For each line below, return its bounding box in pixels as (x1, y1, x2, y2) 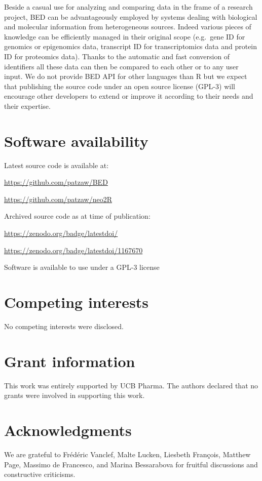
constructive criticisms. (4, 469, 76, 479)
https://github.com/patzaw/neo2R (4, 193, 113, 204)
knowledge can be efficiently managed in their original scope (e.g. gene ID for (4, 31, 245, 42)
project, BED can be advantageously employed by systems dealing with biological (4, 11, 257, 22)
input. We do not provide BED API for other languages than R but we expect (4, 71, 247, 82)
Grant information (4, 350, 135, 371)
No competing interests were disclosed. (4, 320, 124, 331)
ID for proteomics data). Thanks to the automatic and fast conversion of (4, 51, 230, 61)
